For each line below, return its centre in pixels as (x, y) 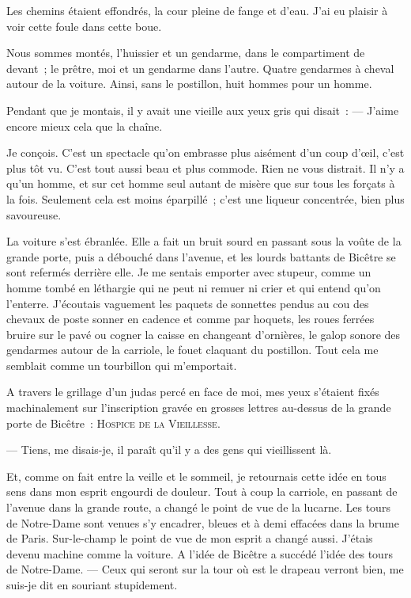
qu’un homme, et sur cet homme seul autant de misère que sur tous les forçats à (201, 183)
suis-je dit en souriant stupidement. (92, 585)
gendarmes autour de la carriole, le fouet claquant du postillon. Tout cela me (192, 350)
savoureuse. (34, 214)
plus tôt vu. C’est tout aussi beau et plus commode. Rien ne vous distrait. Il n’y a (205, 168)
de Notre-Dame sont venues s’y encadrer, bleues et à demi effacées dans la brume (203, 522)
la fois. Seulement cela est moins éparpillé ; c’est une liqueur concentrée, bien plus (205, 198)
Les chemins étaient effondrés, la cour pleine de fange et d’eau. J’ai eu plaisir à (197, 10)
